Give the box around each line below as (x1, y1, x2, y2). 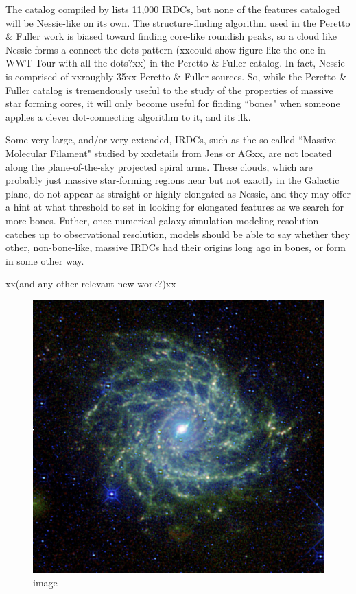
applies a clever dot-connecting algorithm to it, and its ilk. (5, 109, 251, 123)
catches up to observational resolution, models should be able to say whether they (5, 226, 350, 241)
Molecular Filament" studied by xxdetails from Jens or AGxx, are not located (5, 145, 332, 160)
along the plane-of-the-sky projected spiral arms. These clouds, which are (5, 159, 313, 174)
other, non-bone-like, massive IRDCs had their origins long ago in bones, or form (5, 240, 346, 254)
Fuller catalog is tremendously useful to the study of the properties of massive (5, 82, 333, 97)
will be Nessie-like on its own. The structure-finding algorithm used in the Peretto (5, 15, 351, 29)
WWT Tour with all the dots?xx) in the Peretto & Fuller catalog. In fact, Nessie (5, 56, 345, 70)
